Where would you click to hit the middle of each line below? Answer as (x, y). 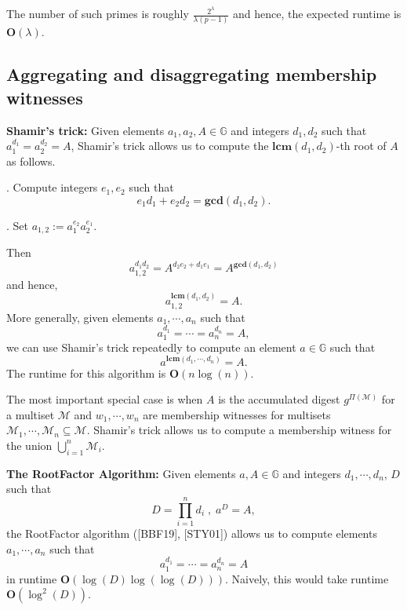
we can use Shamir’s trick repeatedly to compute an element (151, 347)
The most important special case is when (105, 399)
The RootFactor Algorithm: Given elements (121, 473)
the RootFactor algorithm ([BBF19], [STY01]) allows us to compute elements (192, 533)
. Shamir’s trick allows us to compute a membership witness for (239, 430)
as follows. (31, 161)
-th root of (361, 146)
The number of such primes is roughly (98, 14)
